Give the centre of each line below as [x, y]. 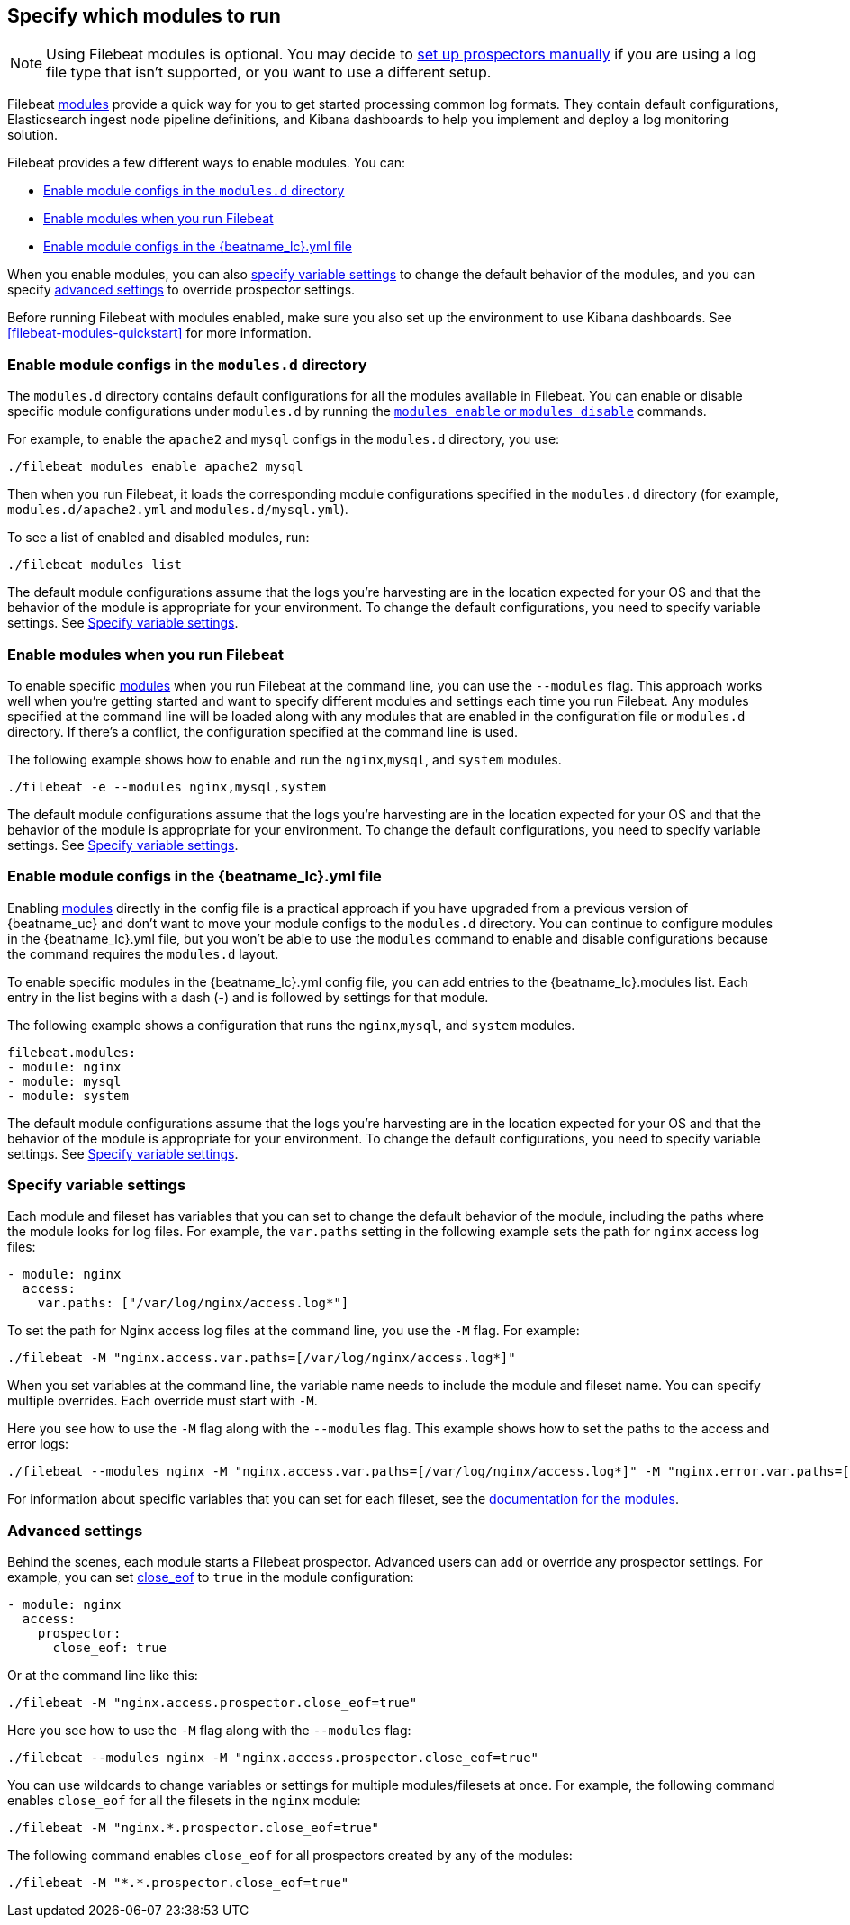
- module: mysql [64, 1081]
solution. [33, 135]
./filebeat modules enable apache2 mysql [155, 467]
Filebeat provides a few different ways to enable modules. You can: [207, 163]
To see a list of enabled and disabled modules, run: [158, 538]
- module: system [68, 1095]
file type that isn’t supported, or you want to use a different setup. [269, 72]
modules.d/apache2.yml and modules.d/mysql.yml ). [178, 510]
